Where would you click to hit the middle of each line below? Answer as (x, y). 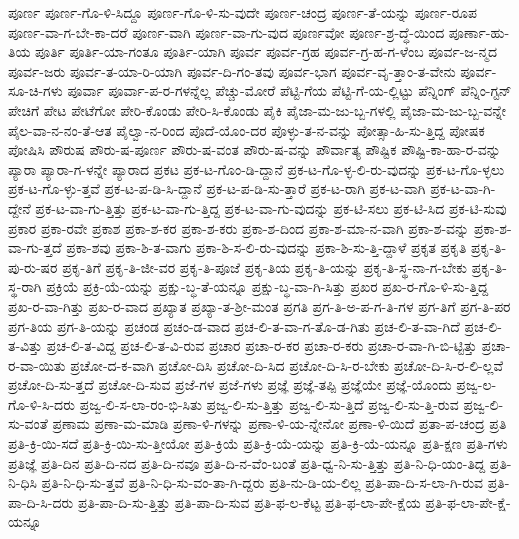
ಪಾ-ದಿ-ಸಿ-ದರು (41, 501)
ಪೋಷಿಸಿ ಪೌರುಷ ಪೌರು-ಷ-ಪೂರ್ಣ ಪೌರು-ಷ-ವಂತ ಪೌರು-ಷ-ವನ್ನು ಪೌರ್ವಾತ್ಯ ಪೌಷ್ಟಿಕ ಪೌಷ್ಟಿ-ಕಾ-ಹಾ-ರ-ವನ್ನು (254, 149)
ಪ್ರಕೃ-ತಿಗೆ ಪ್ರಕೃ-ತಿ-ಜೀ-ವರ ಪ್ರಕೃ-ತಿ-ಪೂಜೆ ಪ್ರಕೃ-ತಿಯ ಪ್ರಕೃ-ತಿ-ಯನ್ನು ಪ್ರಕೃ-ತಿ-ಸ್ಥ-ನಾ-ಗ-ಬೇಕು (264, 266)
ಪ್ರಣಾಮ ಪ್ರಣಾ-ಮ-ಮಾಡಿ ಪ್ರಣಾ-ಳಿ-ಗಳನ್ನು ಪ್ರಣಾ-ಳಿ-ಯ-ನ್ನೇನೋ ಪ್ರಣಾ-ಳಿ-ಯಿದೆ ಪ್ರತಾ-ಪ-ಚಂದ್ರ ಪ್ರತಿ (279, 423)
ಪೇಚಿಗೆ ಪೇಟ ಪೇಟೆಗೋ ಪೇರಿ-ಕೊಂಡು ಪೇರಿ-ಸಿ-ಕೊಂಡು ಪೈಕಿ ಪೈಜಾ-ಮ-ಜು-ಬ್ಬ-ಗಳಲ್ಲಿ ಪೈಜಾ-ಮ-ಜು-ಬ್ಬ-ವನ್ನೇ (257, 109)
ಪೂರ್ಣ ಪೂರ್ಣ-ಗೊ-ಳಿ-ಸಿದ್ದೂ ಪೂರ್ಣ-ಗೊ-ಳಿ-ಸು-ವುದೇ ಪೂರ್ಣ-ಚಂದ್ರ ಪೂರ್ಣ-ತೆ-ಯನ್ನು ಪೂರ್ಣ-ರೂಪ (242, 12)
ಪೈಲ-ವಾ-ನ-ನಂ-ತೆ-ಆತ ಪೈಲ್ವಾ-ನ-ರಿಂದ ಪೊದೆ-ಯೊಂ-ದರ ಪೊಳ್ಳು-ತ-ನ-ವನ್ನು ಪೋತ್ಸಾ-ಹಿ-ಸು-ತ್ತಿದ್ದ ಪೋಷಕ (246, 129)
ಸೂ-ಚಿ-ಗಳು (35, 90)
